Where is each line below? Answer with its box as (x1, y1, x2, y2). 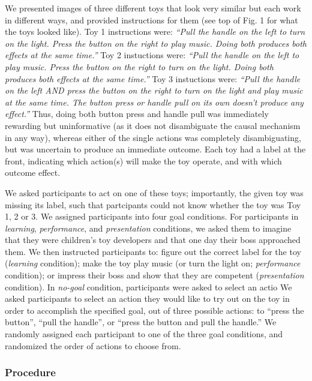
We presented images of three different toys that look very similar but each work (5, 2, 301, 14)
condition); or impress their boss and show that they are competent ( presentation (5, 269, 304, 281)
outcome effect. (5, 166, 61, 179)
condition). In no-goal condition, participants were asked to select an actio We (5, 280, 292, 293)
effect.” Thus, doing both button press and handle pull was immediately (5, 107, 269, 120)
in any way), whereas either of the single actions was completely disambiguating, (5, 131, 301, 143)
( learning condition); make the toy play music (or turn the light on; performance (5, 257, 301, 269)
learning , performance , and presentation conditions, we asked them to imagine (5, 221, 292, 234)
